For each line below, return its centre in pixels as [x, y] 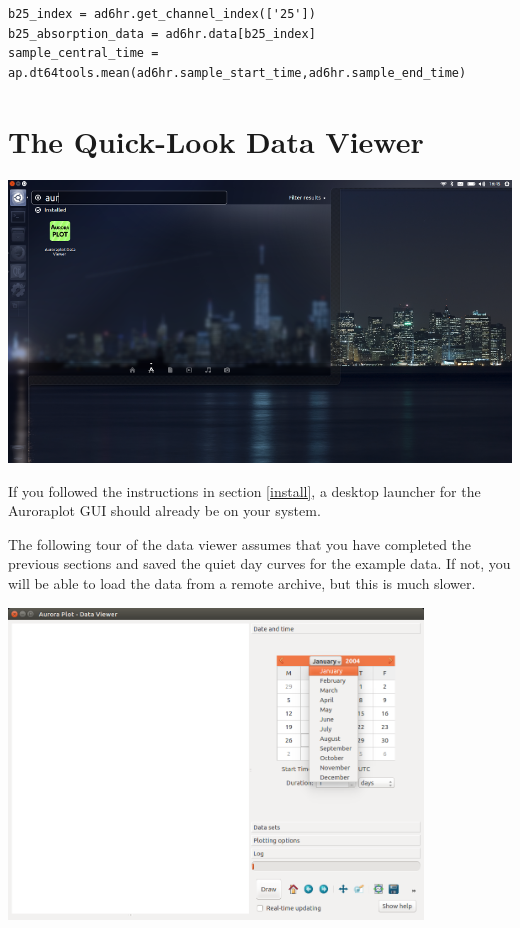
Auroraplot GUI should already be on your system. [164, 510]
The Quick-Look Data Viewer [216, 140]
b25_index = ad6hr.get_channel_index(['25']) [162, 14]
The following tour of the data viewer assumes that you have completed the [240, 543]
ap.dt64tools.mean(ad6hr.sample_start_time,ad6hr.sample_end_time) [237, 72]
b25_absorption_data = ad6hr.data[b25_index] [162, 33]
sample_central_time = [83, 53]
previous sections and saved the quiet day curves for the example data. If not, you [259, 563]
